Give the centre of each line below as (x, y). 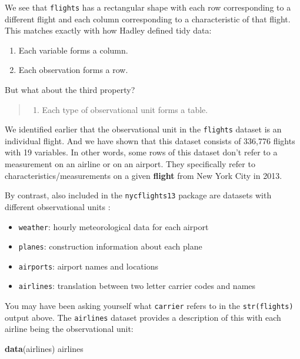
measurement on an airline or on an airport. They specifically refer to (130, 164)
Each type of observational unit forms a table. (125, 109)
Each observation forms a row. (73, 70)
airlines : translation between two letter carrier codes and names (137, 286)
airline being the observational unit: (69, 329)
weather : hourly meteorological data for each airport (114, 226)
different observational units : (58, 206)
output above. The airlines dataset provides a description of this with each (143, 317)
